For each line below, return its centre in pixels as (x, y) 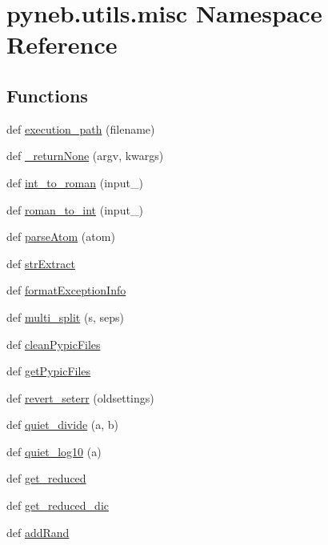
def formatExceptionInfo (66, 290)
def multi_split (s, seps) (65, 317)
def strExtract (41, 263)
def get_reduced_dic (58, 505)
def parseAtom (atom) (61, 236)
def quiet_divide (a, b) (63, 425)
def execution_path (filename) (81, 128)
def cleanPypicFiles (54, 344)
